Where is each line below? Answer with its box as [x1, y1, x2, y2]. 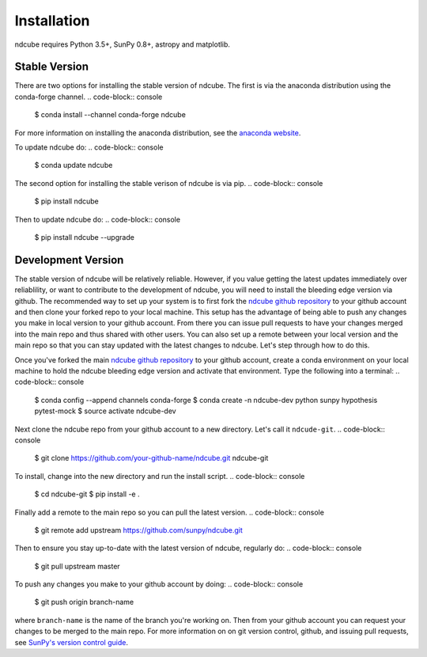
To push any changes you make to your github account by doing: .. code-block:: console [14, 579, 304, 589]
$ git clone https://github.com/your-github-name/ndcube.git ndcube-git [34, 454, 269, 463]
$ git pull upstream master [34, 561, 120, 571]
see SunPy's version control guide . [14, 637, 128, 647]
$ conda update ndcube [34, 161, 113, 170]
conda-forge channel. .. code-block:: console [14, 92, 163, 101]
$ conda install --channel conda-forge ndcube [34, 110, 186, 120]
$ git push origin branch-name [34, 598, 134, 607]
